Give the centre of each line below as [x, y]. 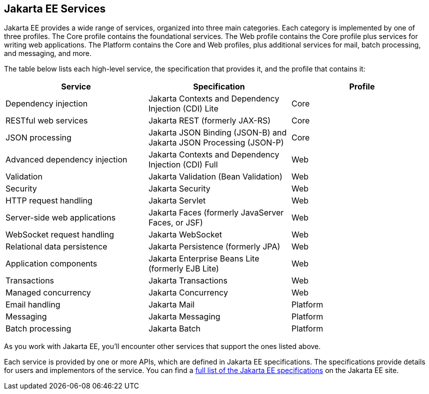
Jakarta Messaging [184, 317]
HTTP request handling [49, 201]
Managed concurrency [48, 293]
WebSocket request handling [60, 235]
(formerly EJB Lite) [183, 269]
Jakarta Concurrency [188, 293]
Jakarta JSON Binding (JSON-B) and [217, 133]
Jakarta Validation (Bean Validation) [215, 177]
